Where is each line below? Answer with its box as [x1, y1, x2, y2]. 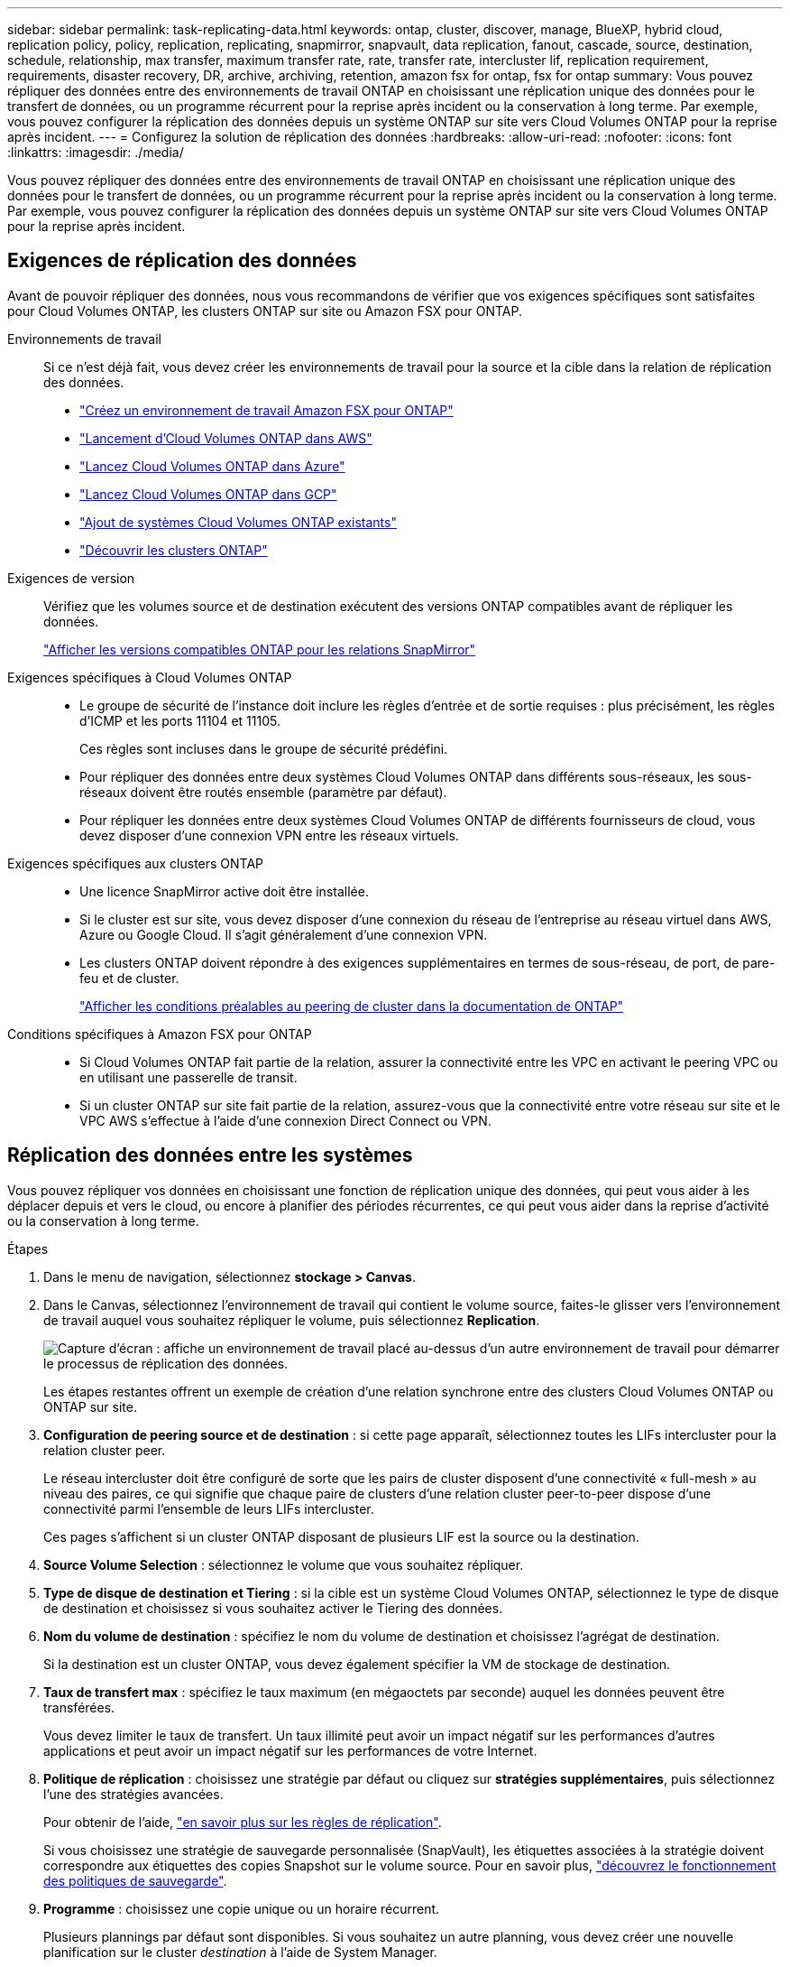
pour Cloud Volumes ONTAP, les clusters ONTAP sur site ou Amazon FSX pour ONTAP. [7, 302, 522, 319]
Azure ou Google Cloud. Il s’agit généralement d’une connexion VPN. [79, 926, 488, 942]
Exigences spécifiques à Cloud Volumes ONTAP [7, 669, 292, 685]
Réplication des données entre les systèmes [7, 1144, 413, 1167]
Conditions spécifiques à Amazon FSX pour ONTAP [7, 1025, 312, 1042]
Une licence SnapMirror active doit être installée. [79, 883, 369, 899]
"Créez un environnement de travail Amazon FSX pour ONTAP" [79, 402, 454, 418]
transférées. [43, 1699, 115, 1715]
